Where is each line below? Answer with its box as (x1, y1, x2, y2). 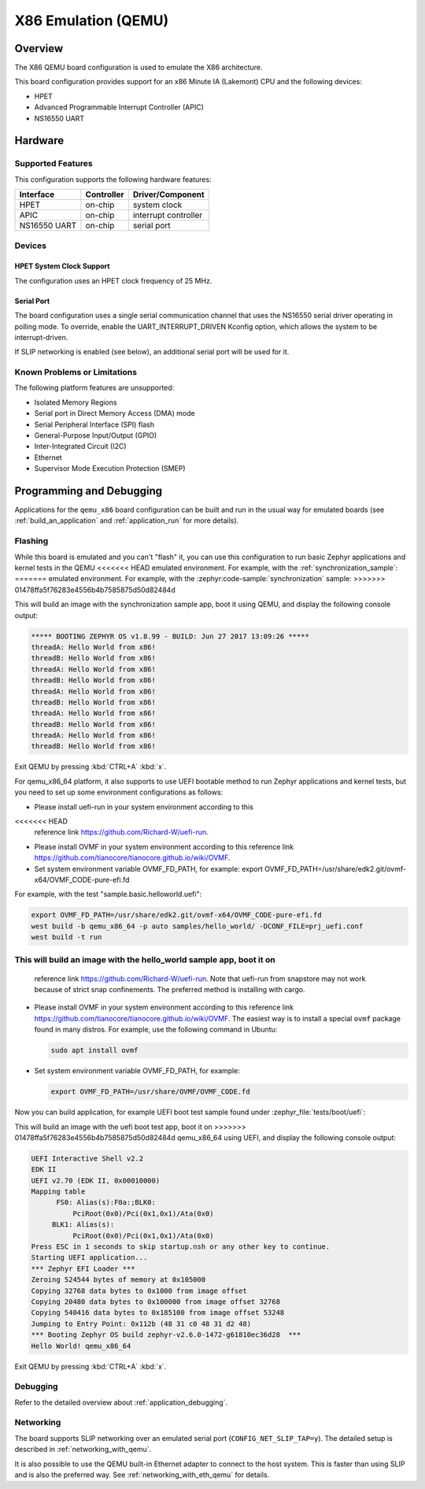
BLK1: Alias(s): (51, 1220, 115, 1229)
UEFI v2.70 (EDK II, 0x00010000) (31, 1176, 161, 1185)
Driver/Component (132, 189, 205, 200)
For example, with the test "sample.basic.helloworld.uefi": (14, 890, 202, 899)
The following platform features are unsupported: (14, 383, 175, 393)
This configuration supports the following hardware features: (14, 174, 212, 184)
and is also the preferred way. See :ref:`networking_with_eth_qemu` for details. (14, 1470, 270, 1480)
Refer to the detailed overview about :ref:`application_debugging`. (14, 1398, 228, 1407)
